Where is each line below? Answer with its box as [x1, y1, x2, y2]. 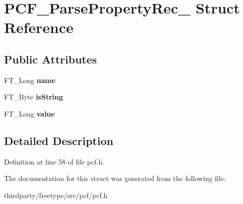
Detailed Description [4, 132, 114, 148]
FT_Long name [4, 74, 56, 85]
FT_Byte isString [4, 91, 63, 102]
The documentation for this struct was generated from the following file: [4, 173, 226, 183]
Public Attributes [4, 51, 97, 66]
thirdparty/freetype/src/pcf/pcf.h [4, 189, 108, 200]
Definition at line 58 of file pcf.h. [4, 156, 105, 166]
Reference [4, 17, 74, 37]
